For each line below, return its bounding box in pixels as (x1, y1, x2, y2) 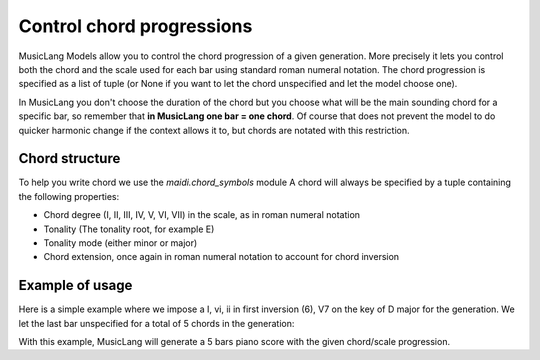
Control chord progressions (18, 15, 253, 37)
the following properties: (18, 190, 120, 202)
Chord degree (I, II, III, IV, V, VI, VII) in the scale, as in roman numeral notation (43, 209, 360, 221)
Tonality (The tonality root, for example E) (43, 223, 215, 235)
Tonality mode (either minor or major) (43, 236, 198, 249)
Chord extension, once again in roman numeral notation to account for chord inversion (43, 251, 400, 263)
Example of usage (18, 277, 133, 294)
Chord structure (18, 150, 121, 167)
